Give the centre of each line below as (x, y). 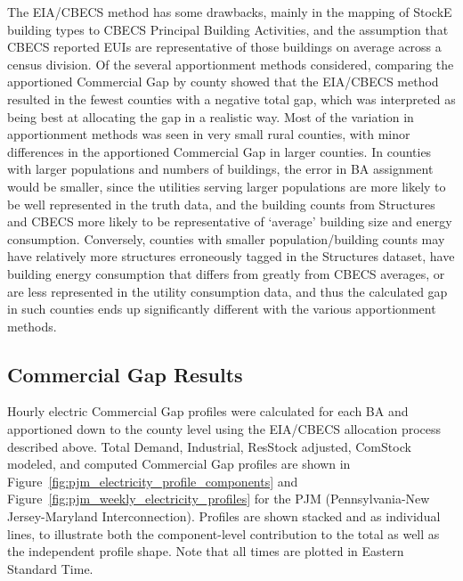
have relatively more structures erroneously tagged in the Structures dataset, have (231, 256)
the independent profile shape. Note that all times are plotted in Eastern (206, 551)
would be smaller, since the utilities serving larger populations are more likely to (227, 186)
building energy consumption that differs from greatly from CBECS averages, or (226, 273)
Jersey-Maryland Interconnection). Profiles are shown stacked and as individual (224, 516)
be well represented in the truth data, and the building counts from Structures (221, 204)
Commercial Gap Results (125, 374)
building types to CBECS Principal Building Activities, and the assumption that (228, 29)
